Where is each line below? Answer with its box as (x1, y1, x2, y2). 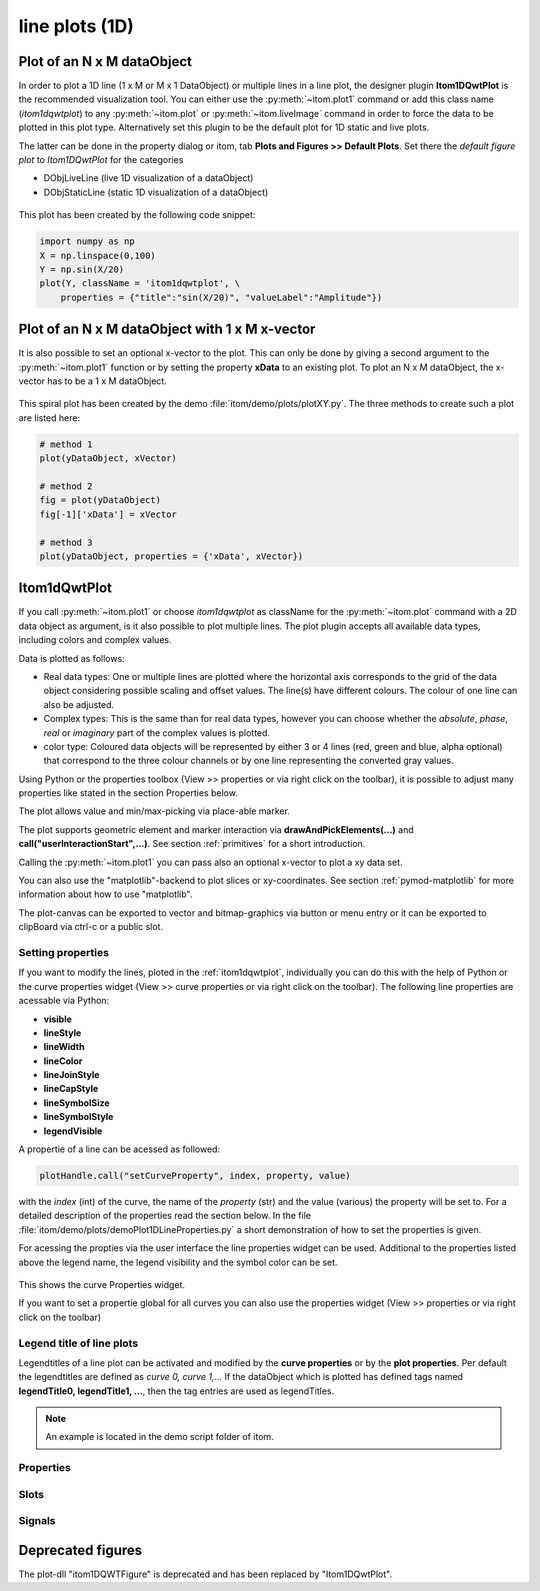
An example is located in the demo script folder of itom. (45, 1431, 274, 1443)
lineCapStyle (43, 1083, 99, 1095)
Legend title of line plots (18, 1336, 139, 1350)
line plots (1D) (18, 15, 135, 37)
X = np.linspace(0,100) (39, 250, 157, 261)
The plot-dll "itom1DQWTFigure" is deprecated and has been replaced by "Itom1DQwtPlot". (18, 1568, 393, 1580)
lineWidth (43, 1041, 85, 1053)
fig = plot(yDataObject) (39, 495, 162, 506)
